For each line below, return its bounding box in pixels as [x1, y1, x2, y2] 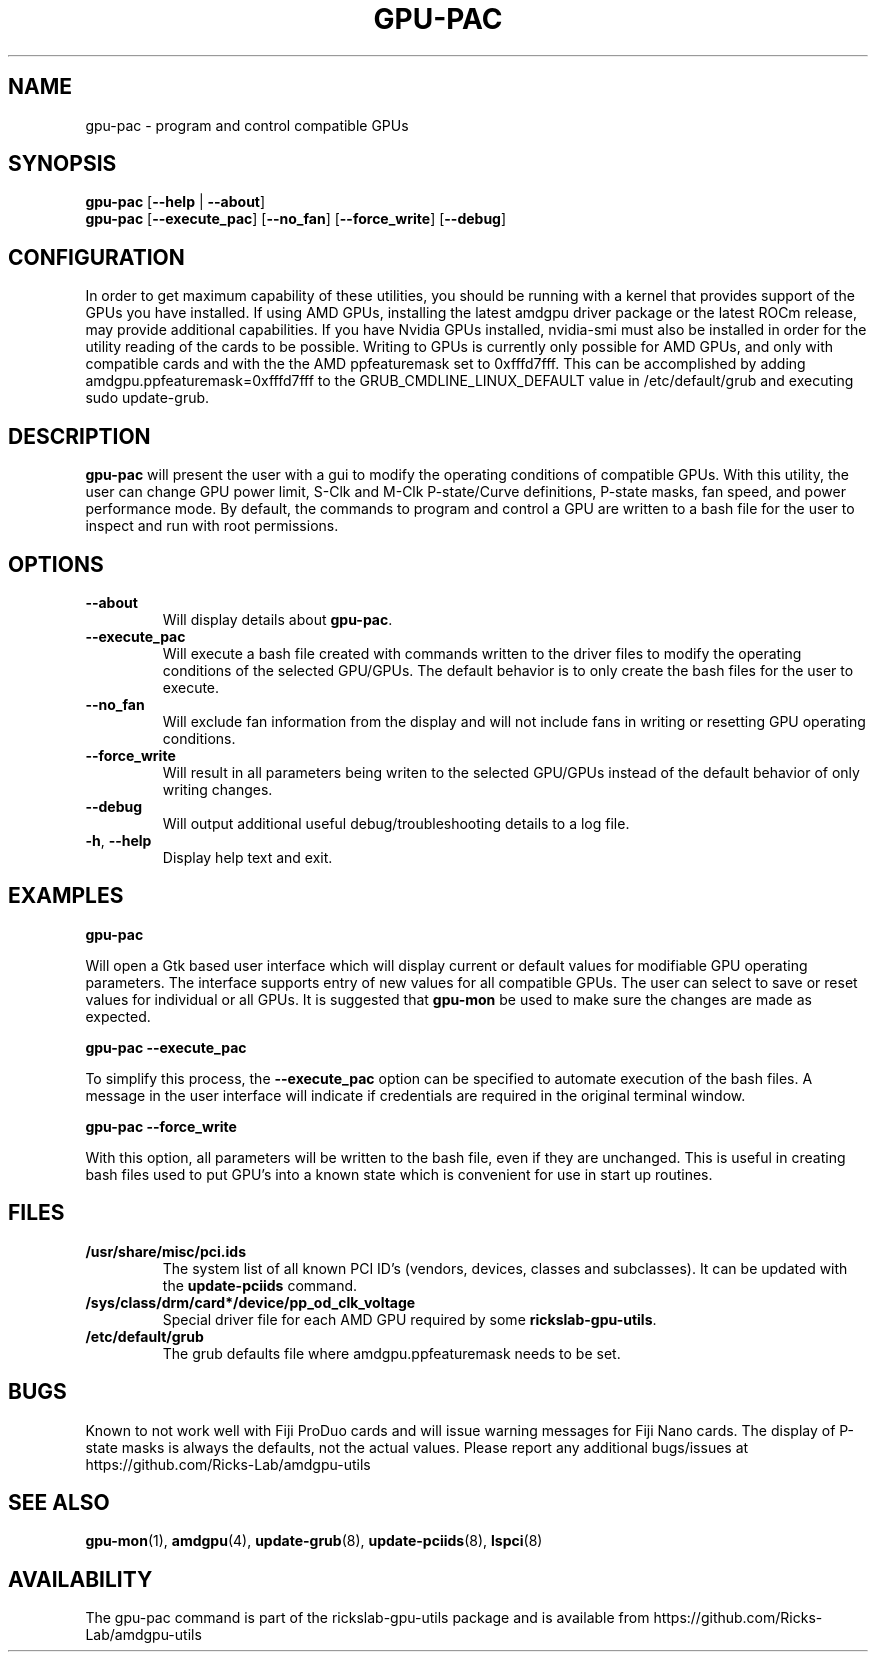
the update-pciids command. [162, 1276, 358, 1294]
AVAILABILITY [8, 1566, 153, 1592]
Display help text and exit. [162, 848, 333, 866]
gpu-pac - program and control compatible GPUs [85, 116, 409, 134]
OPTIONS [8, 551, 104, 577]
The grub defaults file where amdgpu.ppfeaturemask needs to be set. [162, 1344, 621, 1362]
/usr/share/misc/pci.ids [85, 1242, 246, 1260]
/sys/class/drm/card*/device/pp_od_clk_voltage [85, 1293, 416, 1311]
